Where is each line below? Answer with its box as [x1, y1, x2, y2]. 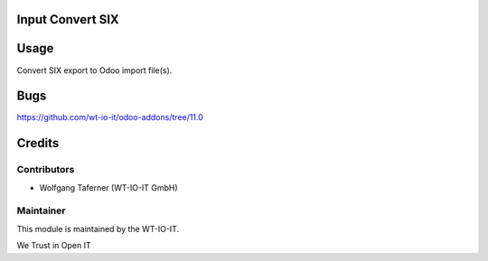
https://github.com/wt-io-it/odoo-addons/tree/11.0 [16, 112, 203, 123]
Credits [16, 135, 60, 151]
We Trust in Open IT [16, 240, 91, 251]
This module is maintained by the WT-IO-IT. [16, 223, 180, 234]
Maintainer [16, 204, 66, 217]
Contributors [16, 163, 75, 176]
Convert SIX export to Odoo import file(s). [16, 64, 173, 76]
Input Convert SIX [16, 12, 119, 27]
